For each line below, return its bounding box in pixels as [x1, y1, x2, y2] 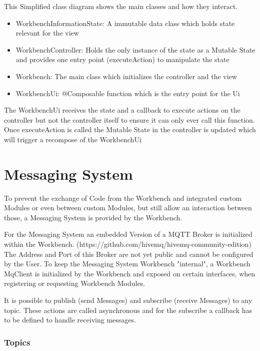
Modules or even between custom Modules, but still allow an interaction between [4, 202, 252, 213]
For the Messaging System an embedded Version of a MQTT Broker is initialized [4, 229, 252, 239]
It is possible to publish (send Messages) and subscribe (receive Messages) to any [4, 295, 252, 305]
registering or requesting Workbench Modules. [4, 278, 145, 288]
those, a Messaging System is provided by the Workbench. [4, 212, 182, 222]
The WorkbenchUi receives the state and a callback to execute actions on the [4, 105, 240, 115]
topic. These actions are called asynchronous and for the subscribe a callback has [4, 304, 252, 315]
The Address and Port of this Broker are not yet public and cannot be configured [4, 248, 253, 259]
